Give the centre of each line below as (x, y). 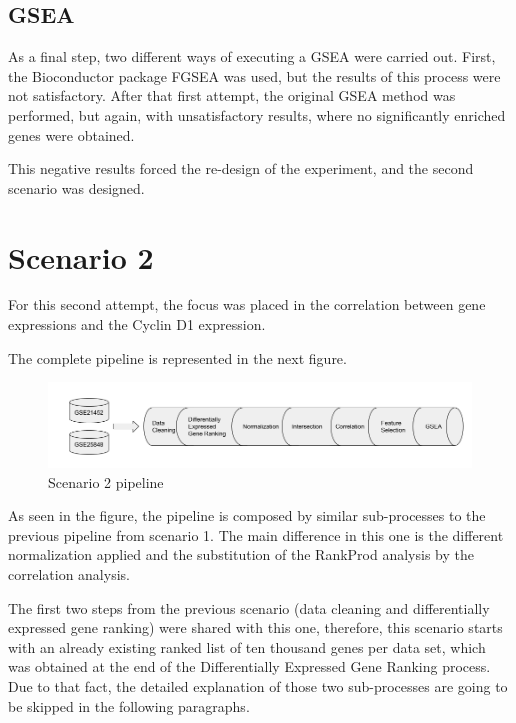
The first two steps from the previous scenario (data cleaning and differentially (249, 607)
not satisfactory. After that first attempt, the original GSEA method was (232, 95)
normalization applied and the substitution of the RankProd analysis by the (241, 554)
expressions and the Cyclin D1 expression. (137, 324)
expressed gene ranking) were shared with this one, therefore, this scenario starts (255, 627)
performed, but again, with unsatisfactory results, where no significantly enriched (257, 114)
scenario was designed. (76, 187)
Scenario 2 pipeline (106, 481)
